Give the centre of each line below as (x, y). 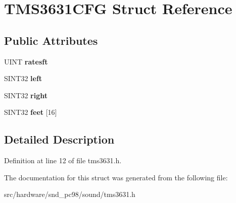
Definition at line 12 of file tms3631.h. (63, 160)
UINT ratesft (26, 61)
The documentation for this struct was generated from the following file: (116, 177)
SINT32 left (23, 78)
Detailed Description (59, 139)
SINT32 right (26, 95)
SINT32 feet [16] (31, 112)
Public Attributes (51, 40)
